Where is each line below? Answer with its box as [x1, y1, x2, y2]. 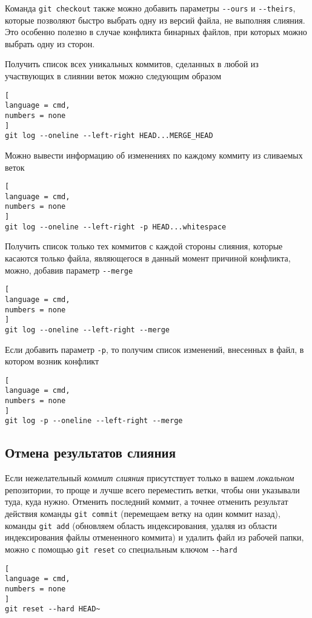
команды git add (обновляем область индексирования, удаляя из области [5, 519, 277, 531]
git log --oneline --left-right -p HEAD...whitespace [5, 222, 227, 231]
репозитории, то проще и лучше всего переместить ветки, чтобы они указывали [5, 483, 300, 496]
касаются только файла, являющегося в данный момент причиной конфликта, [5, 251, 291, 264]
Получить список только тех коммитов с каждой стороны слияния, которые [5, 240, 283, 252]
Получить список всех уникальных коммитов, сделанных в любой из [5, 58, 259, 70]
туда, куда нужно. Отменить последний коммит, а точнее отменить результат [5, 495, 288, 508]
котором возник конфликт [5, 355, 99, 367]
